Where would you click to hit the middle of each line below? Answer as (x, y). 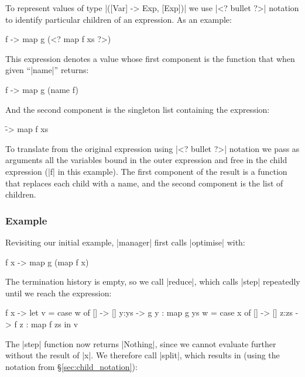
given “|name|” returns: (47, 70)
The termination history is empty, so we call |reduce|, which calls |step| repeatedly (153, 281)
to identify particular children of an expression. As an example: (119, 19)
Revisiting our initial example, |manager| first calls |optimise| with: (125, 242)
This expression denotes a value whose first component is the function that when (150, 58)
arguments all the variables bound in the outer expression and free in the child (146, 160)
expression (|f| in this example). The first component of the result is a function (146, 171)
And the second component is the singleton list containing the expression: (138, 109)
